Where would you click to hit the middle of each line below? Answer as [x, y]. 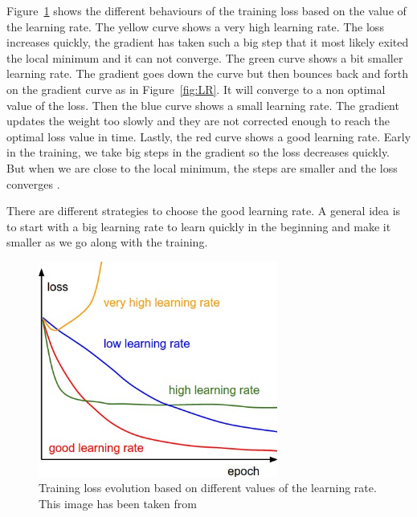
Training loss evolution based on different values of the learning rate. [208, 488]
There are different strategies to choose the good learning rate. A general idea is [204, 211]
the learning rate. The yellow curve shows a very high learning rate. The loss [195, 26]
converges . [33, 183]
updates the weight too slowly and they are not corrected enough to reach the [198, 121]
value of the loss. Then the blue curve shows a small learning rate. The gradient [203, 105]
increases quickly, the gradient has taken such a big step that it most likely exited [208, 42]
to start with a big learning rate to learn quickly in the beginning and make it [199, 226]
